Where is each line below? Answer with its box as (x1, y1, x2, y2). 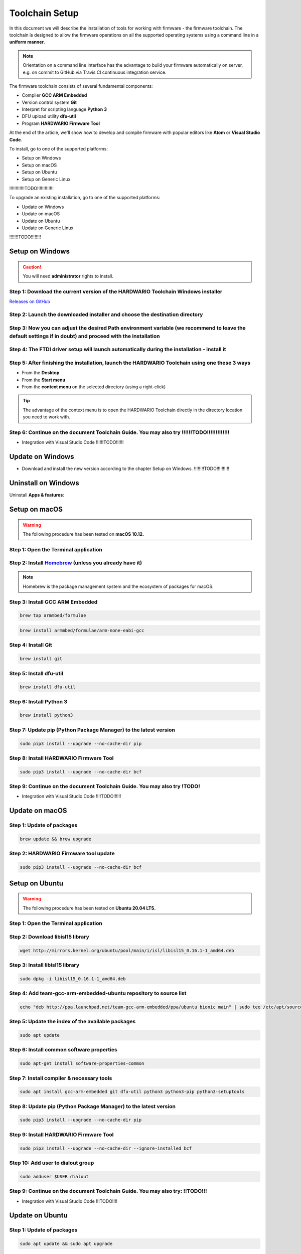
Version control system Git (22, 99, 77, 105)
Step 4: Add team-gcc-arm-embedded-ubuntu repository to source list (9, 990, 187, 997)
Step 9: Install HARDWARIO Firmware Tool (9, 1131, 114, 1138)
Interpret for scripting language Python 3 (22, 106, 107, 112)
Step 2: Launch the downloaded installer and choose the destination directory (9, 311, 203, 318)
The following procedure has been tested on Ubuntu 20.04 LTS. (23, 905, 156, 911)
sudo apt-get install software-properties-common (20, 1061, 144, 1066)
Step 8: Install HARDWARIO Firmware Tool (9, 754, 114, 761)
